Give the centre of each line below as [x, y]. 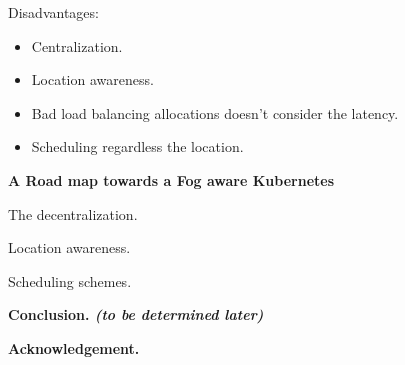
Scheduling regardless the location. [137, 146]
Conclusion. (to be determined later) [136, 314]
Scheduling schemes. [70, 280]
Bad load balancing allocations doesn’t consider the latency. [215, 112]
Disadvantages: [53, 12]
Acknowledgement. [74, 347]
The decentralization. [73, 213]
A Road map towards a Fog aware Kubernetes [171, 179]
